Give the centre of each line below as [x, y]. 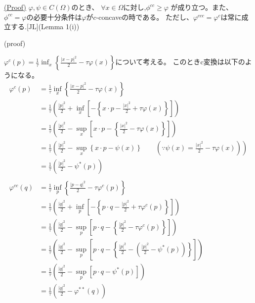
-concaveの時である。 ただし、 [145, 17]
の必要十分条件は [54, 17]
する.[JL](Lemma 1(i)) [45, 26]
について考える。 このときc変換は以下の [180, 62]
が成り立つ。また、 [202, 7]
